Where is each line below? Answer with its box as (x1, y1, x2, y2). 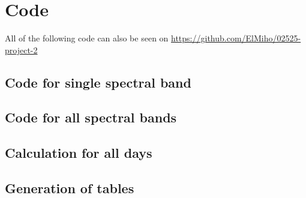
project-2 (5, 43, 38, 56)
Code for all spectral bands (5, 108, 177, 127)
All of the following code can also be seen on (5, 32, 169, 44)
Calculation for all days (5, 143, 152, 162)
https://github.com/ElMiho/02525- (171, 32, 301, 44)
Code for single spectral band (5, 73, 191, 91)
